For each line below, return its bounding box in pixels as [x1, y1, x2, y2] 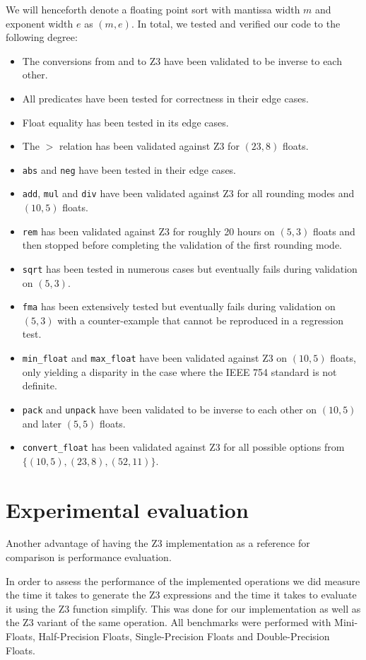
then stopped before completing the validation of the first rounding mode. [22, 237, 343, 252]
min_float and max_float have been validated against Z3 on [22, 350, 288, 365]
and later [22, 416, 62, 430]
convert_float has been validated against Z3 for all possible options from [22, 440, 345, 454]
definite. [22, 378, 57, 393]
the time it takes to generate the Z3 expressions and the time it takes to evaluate [6, 587, 357, 602]
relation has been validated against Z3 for [59, 139, 240, 153]
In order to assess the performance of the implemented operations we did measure [6, 573, 360, 588]
